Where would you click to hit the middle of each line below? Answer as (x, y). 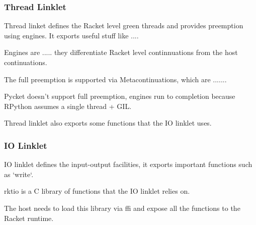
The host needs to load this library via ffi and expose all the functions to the (122, 208)
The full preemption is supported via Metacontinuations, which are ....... (115, 79)
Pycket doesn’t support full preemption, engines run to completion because (120, 96)
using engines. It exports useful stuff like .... (71, 35)
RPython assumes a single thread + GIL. (68, 106)
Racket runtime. (29, 218)
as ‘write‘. (19, 174)
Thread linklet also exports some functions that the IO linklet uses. (108, 123)
